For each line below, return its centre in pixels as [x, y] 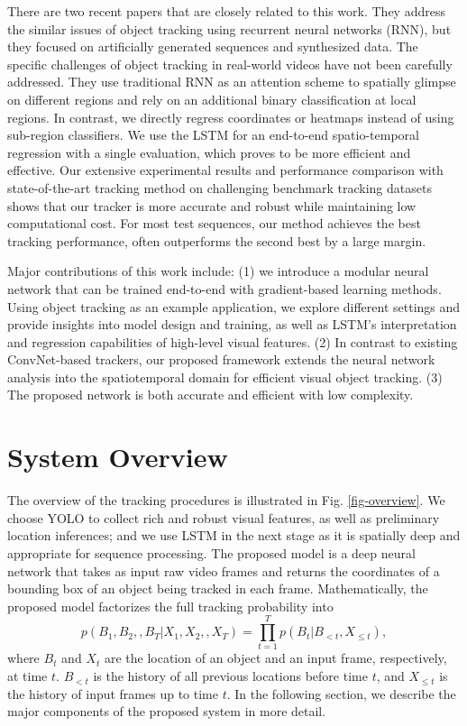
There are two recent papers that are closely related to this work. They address [226, 11]
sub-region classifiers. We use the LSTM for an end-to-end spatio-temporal [213, 135]
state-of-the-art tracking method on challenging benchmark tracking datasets [220, 187]
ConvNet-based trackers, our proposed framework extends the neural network [221, 359]
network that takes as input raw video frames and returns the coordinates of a [224, 570]
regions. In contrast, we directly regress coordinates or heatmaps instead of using [231, 117]
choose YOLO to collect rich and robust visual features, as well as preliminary [224, 517]
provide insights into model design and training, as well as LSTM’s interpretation [232, 324]
